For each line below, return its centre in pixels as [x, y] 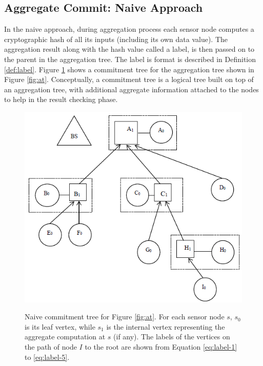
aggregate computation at [65, 337]
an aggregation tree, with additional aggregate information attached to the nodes [131, 89]
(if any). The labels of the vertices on [172, 337]
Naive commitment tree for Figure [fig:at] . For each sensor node [125, 317]
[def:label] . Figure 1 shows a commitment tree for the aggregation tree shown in [129, 69]
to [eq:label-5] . [47, 357]
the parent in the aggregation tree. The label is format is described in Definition [130, 59]
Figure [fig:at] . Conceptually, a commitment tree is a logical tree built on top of [129, 79]
